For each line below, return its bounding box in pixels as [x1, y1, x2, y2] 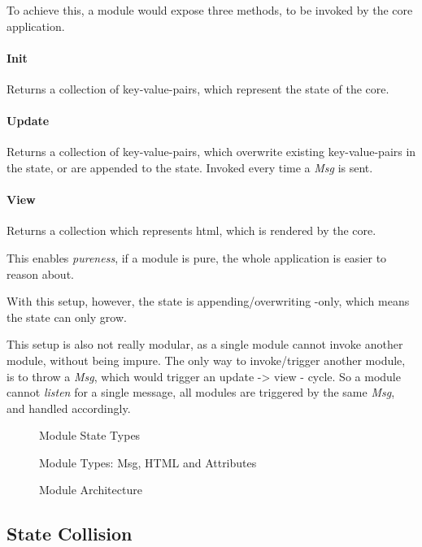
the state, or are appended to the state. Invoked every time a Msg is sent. [7, 158, 373, 176]
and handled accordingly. [7, 399, 131, 416]
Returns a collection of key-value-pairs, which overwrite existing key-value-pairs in [7, 143, 416, 160]
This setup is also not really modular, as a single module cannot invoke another [7, 336, 403, 353]
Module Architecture [39, 481, 142, 498]
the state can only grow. [7, 308, 127, 325]
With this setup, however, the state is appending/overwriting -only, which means [7, 293, 410, 310]
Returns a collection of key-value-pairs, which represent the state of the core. [7, 80, 389, 97]
